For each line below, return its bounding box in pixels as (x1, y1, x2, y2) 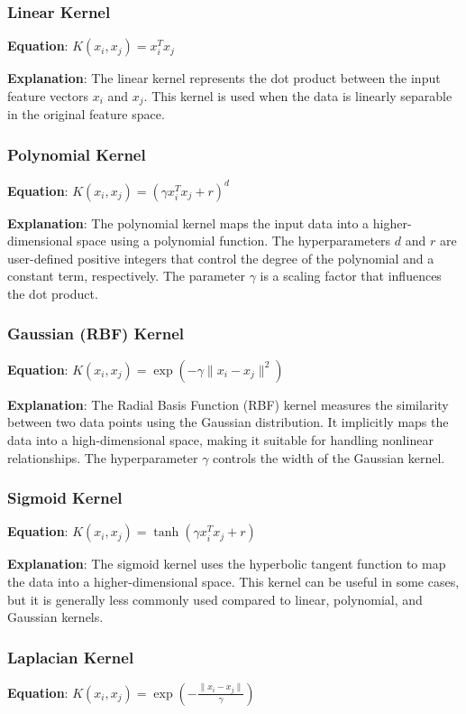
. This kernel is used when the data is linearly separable (143, 86, 452, 105)
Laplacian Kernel (7, 645, 134, 668)
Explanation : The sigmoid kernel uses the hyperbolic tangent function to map (7, 554, 446, 573)
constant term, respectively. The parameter (7, 266, 245, 285)
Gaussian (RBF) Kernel (7, 322, 184, 345)
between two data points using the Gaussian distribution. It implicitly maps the (7, 413, 449, 431)
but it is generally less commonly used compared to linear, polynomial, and (7, 589, 423, 608)
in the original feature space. (7, 105, 165, 124)
